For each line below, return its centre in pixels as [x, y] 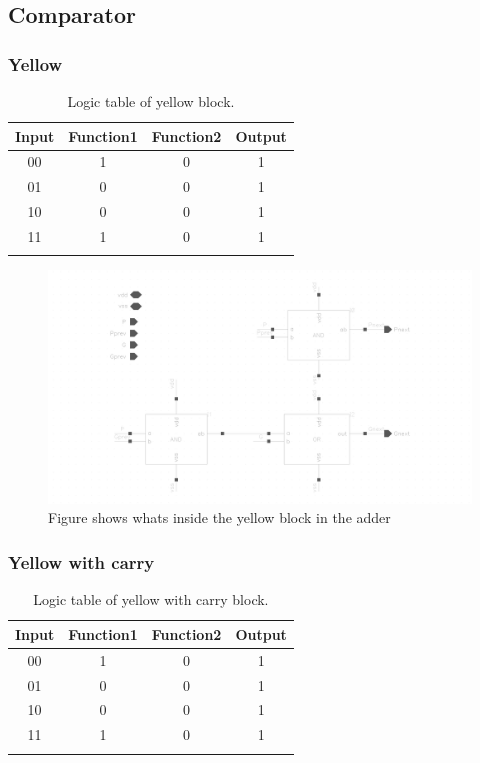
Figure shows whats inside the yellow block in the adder [219, 517]
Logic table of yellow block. [151, 101]
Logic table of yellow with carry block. [151, 599]
